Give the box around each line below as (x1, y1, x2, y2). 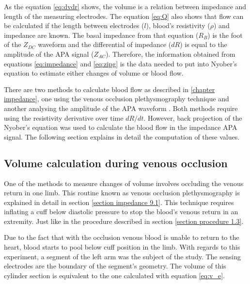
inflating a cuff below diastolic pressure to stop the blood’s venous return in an (4, 206, 238, 217)
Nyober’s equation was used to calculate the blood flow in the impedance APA (4, 122, 237, 132)
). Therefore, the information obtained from (106, 48, 235, 59)
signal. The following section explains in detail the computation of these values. (4, 131, 240, 142)
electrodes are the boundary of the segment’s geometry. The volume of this (4, 261, 226, 271)
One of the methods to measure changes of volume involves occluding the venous (4, 178, 244, 188)
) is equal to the (180, 39, 227, 49)
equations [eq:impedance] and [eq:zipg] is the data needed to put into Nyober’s (4, 58, 237, 68)
